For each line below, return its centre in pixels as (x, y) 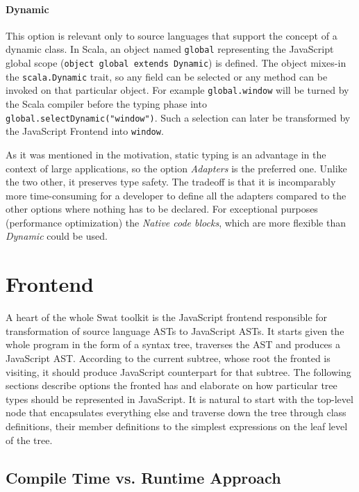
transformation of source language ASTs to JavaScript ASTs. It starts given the (175, 330)
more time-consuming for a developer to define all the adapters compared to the (176, 195)
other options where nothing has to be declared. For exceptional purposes (162, 209)
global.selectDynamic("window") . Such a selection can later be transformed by (178, 117)
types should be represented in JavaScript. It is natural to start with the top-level (179, 399)
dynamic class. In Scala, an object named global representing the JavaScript (170, 49)
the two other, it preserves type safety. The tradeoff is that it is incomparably (171, 182)
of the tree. (29, 440)
